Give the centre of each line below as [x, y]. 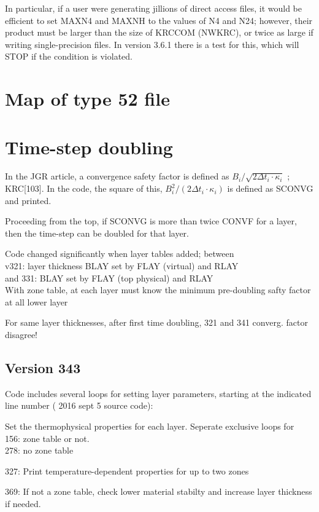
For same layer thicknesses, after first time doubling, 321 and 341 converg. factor [156, 322]
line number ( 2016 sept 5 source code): [79, 405]
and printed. [28, 200]
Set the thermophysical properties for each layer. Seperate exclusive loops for [150, 426]
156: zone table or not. [47, 438]
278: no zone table [39, 450]
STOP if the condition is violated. [69, 56]
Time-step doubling [89, 147]
